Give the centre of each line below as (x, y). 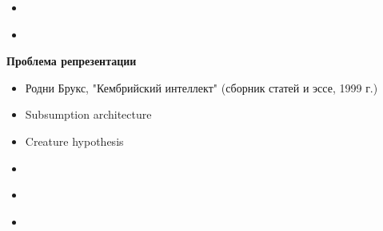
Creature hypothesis (74, 141)
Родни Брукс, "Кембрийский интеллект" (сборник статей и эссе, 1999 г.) (201, 87)
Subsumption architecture (88, 114)
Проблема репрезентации (72, 61)
